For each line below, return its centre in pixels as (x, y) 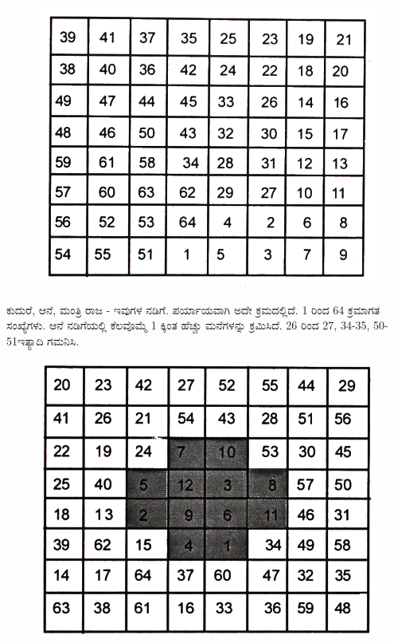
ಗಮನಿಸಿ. (63, 340)
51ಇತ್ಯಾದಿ (25, 340)
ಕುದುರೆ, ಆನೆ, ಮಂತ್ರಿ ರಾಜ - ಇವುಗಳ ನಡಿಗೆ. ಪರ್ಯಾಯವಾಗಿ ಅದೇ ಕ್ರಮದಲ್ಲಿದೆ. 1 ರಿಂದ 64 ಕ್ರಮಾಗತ (193, 309)
